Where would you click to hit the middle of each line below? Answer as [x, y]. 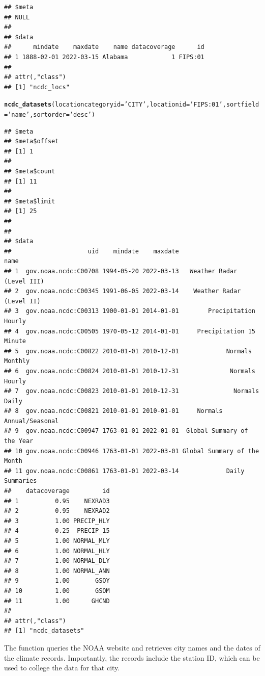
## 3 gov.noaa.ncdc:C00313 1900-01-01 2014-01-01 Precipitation [130, 311]
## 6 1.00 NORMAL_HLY [57, 551]
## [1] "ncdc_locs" [37, 87]
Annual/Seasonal [32, 421]
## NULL [17, 17]
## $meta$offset [32, 141]
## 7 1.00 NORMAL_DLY [57, 561]
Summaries [21, 481]
